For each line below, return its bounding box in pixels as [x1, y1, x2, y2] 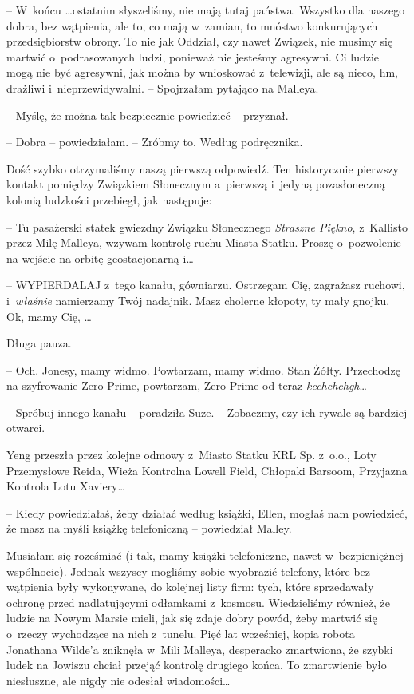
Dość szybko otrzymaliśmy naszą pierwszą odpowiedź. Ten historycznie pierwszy [6, 160, 399, 176]
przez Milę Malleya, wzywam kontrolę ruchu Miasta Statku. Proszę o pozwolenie [6, 234, 401, 251]
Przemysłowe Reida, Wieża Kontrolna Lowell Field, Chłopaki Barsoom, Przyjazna [6, 462, 408, 478]
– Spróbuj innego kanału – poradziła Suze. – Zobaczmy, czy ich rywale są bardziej [6, 403, 408, 420]
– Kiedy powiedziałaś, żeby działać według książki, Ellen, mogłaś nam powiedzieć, [6, 504, 408, 521]
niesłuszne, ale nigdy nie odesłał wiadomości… [6, 672, 231, 688]
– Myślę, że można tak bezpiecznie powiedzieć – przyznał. [6, 106, 289, 123]
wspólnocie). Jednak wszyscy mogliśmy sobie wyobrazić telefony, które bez [6, 562, 371, 579]
